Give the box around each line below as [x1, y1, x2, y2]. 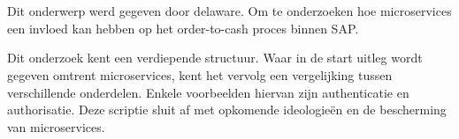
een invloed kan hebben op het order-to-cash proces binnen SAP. [7, 18, 359, 37]
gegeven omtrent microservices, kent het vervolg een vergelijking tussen [7, 65, 393, 84]
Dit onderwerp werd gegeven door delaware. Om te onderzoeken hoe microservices [7, 2, 452, 20]
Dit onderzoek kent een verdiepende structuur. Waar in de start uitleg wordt [7, 48, 423, 67]
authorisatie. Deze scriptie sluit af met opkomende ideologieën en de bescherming [7, 100, 447, 119]
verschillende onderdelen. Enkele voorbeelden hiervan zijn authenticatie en [7, 83, 409, 101]
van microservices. [7, 117, 105, 135]
